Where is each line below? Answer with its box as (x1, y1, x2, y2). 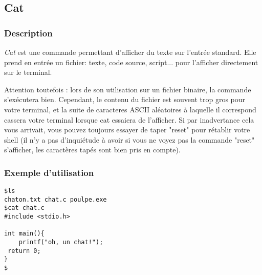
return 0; (8, 247, 41, 254)
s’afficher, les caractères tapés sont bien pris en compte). (4, 144, 181, 155)
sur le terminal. (4, 67, 52, 77)
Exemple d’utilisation (4, 166, 94, 179)
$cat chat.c (4, 204, 45, 212)
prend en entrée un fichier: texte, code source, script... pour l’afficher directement (4, 56, 258, 67)
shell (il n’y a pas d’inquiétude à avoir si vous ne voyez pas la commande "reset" (4, 134, 255, 145)
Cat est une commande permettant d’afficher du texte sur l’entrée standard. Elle (4, 47, 256, 57)
